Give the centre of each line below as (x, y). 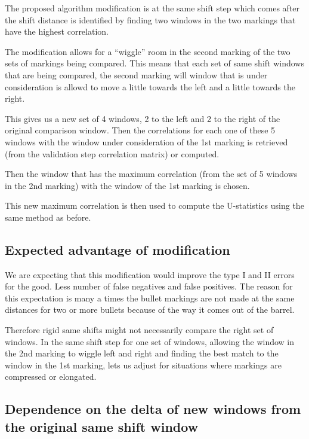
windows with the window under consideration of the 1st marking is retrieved (146, 141)
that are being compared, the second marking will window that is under (136, 74)
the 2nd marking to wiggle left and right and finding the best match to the (142, 353)
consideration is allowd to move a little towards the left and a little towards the (150, 86)
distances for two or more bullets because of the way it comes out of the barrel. (150, 310)
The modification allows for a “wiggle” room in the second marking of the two (148, 51)
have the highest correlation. (57, 31)
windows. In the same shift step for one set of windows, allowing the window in (150, 341)
